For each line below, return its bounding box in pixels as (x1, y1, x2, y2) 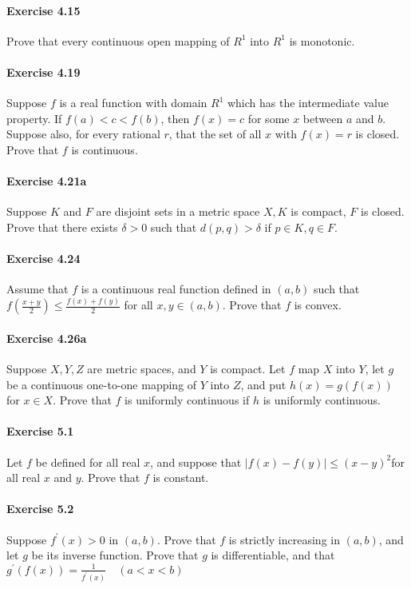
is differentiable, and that (211, 547, 335, 563)
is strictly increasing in (228, 531, 340, 547)
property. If (6, 109, 62, 126)
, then (160, 109, 190, 126)
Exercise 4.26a (6, 329, 87, 346)
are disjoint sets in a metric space (96, 203, 260, 220)
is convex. (294, 296, 342, 313)
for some (247, 109, 290, 126)
